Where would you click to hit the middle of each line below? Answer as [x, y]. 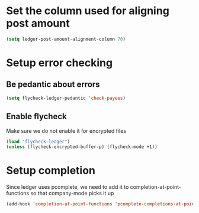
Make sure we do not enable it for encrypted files [66, 130]
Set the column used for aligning [88, 11]
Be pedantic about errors [53, 85]
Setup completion [51, 171]
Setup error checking [60, 63]
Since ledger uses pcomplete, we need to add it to [68, 187]
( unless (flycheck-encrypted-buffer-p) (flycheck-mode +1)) [82, 147]
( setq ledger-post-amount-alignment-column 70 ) [66, 39]
